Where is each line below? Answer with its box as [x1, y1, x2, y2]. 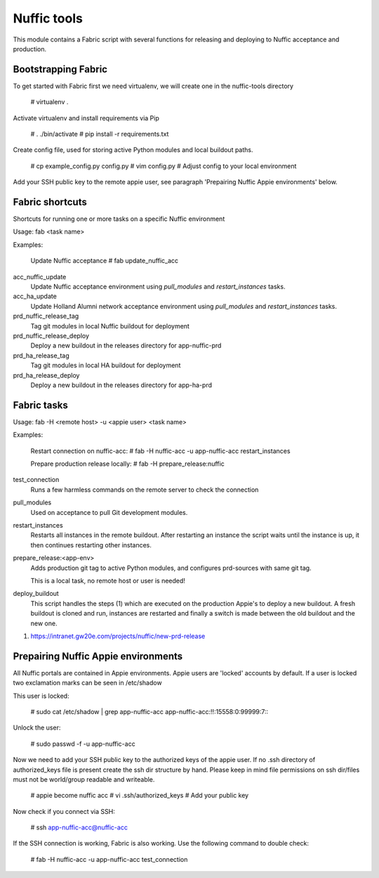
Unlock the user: [13, 723, 61, 732]
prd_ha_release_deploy [13, 371, 80, 379]
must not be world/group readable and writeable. [13, 775, 155, 784]
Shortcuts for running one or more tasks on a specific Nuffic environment [13, 215, 225, 223]
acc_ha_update [13, 292, 58, 300]
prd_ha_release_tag [13, 351, 69, 360]
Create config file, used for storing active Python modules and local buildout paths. [13, 146, 253, 154]
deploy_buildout [13, 590, 59, 598]
